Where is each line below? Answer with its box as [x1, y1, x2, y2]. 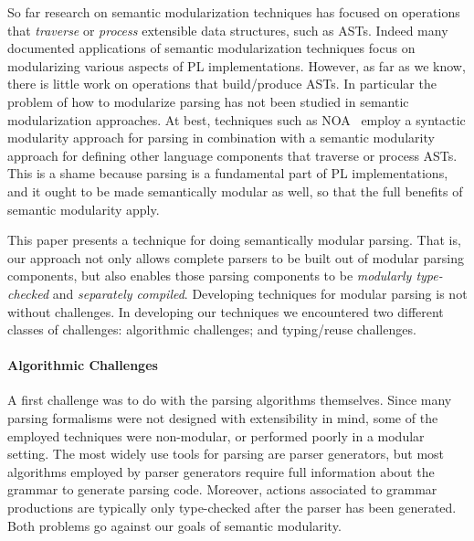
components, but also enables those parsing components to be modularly [7, 266, 412, 285]
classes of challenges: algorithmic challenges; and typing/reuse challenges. [7, 320, 416, 339]
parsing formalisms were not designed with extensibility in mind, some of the [7, 408, 438, 428]
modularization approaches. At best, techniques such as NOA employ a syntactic [7, 110, 466, 129]
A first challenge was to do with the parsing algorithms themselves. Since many [7, 390, 452, 409]
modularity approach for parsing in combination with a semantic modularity [7, 128, 435, 147]
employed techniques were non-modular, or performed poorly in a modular [7, 426, 425, 445]
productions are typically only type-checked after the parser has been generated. [7, 498, 457, 517]
